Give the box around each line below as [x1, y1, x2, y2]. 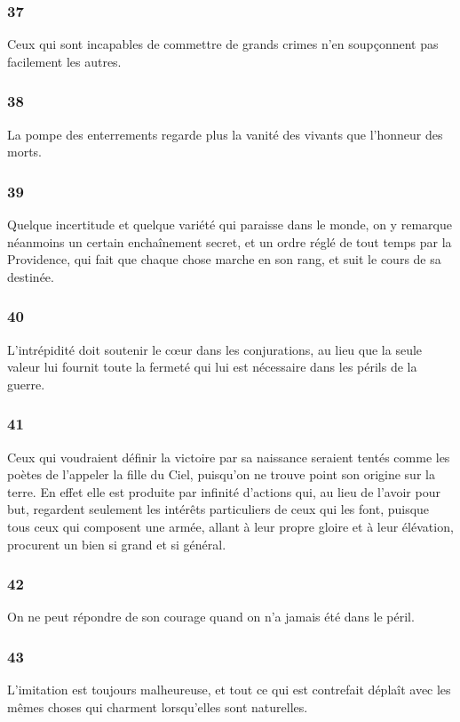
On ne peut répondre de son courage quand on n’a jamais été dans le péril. [7, 607, 415, 626]
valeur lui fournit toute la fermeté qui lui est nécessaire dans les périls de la [7, 357, 417, 376]
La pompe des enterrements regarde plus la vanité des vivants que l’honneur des [7, 124, 443, 143]
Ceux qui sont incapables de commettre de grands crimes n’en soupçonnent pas [7, 35, 439, 53]
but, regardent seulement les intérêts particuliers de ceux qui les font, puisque [7, 500, 430, 518]
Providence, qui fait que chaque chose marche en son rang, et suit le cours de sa [7, 250, 441, 269]
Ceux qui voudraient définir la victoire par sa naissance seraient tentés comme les [7, 447, 450, 466]
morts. [7, 142, 43, 161]
